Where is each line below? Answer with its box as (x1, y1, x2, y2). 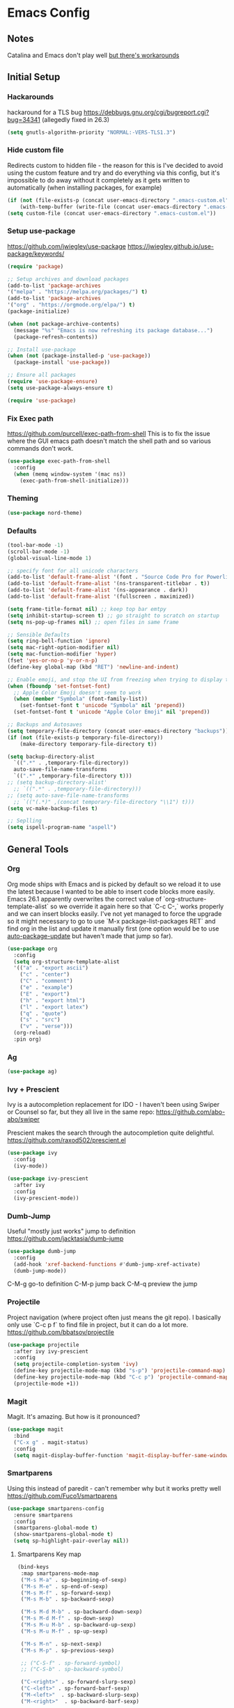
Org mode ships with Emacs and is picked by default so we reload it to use (7, 880, 221, 888)
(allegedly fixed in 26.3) (41, 115, 110, 123)
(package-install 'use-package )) (13, 359, 111, 366)
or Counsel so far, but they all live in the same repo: (7, 1108, 155, 1116)
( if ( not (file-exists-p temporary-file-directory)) (7, 733, 164, 741)
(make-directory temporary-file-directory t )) (19, 740, 157, 747)
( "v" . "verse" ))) (19, 1023, 73, 1030)
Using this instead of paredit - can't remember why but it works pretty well (7, 1484, 221, 1492)
